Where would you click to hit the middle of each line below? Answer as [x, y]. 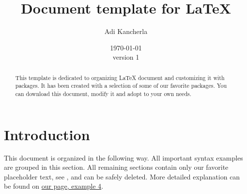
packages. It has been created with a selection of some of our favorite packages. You [121, 86]
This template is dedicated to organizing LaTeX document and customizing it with [120, 77]
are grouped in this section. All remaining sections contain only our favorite [116, 167]
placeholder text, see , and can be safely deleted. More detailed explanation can [122, 176]
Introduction [47, 134]
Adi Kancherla [126, 31]
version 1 [126, 57]
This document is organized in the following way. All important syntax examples [123, 157]
